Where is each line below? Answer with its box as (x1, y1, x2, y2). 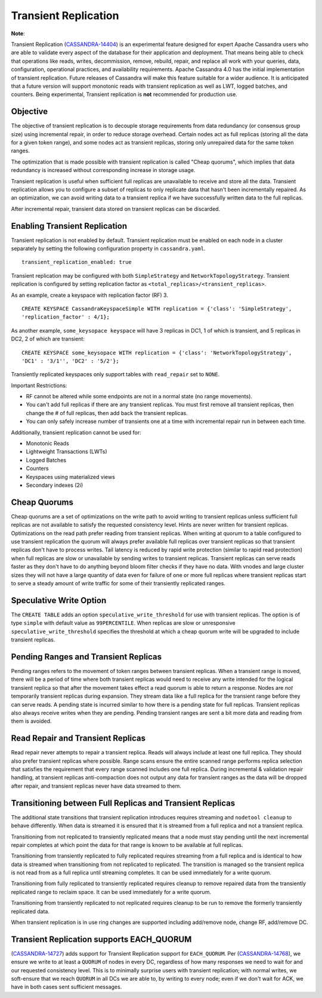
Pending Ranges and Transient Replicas (11, 652, 162, 662)
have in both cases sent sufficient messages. (11, 983, 122, 991)
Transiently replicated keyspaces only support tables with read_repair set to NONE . (11, 371, 220, 378)
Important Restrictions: (11, 382, 67, 389)
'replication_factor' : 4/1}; (21, 314, 110, 321)
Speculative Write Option (11, 595, 107, 606)
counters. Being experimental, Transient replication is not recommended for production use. (11, 91, 238, 98)
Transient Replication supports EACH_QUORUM (11, 934, 192, 944)
